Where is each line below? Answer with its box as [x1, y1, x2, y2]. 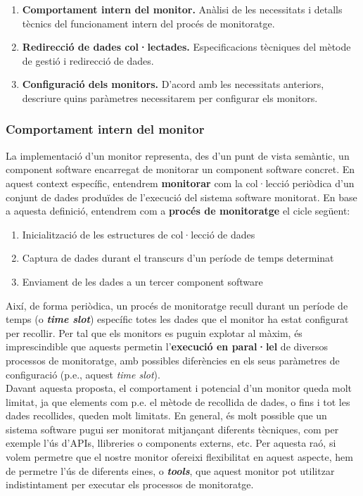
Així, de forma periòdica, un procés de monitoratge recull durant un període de [6, 298, 348, 312]
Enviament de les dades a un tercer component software [22, 274, 263, 288]
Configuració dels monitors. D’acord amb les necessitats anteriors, [22, 77, 324, 91]
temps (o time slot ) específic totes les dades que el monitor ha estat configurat [6, 312, 349, 326]
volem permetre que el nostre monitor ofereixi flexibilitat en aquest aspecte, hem [6, 450, 353, 464]
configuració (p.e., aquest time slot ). [6, 367, 160, 381]
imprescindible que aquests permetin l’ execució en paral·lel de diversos [6, 339, 328, 354]
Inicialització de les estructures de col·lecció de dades [22, 227, 255, 241]
